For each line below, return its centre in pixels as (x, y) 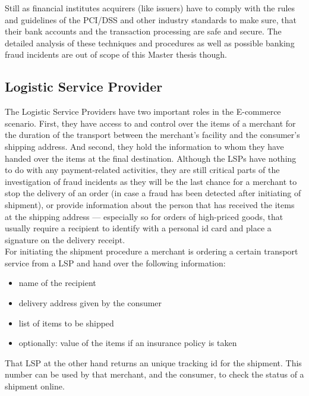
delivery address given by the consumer (90, 303)
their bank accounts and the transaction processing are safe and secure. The (143, 31)
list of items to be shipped (66, 323)
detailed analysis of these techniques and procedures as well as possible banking (150, 43)
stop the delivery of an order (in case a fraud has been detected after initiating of (153, 193)
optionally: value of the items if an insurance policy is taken (128, 343)
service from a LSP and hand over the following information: (115, 263)
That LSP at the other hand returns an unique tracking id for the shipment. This (153, 362)
